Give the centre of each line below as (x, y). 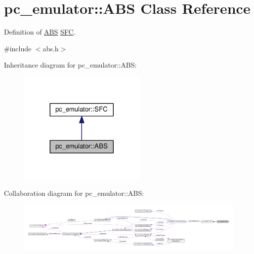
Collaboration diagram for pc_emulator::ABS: (74, 193)
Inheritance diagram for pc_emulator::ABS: (70, 65)
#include (18, 48)
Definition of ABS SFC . (40, 32)
